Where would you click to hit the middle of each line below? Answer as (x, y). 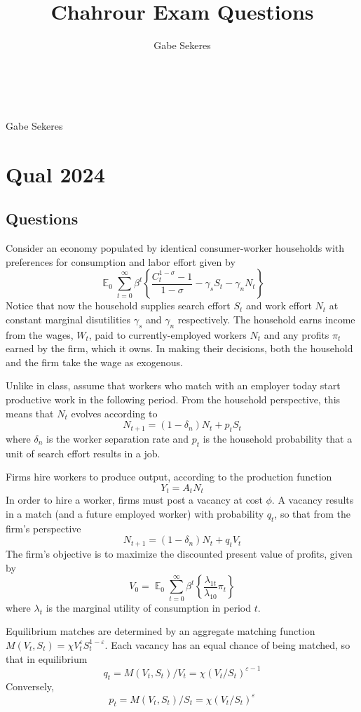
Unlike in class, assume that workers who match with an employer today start (173, 385)
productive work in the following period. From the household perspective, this (173, 399)
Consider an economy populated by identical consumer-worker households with (175, 248)
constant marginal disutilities (68, 319)
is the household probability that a (278, 439)
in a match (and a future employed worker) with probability (135, 514)
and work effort (279, 305)
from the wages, (40, 334)
